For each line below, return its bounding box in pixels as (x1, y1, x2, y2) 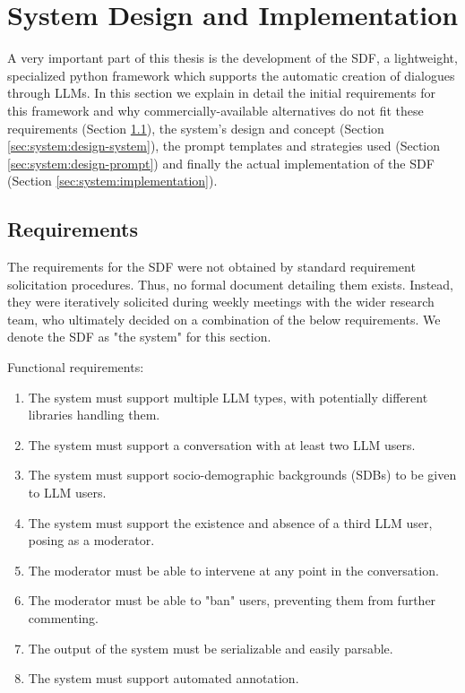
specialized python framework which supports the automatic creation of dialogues (7, 65, 455, 84)
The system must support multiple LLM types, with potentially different (28, 387, 428, 406)
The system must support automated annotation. (28, 669, 299, 688)
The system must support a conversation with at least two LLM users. (28, 435, 416, 454)
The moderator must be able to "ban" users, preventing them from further (28, 591, 436, 610)
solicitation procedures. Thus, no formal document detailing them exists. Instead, (7, 274, 453, 293)
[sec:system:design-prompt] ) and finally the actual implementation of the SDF (7, 153, 435, 172)
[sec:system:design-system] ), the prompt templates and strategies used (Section (7, 136, 441, 155)
